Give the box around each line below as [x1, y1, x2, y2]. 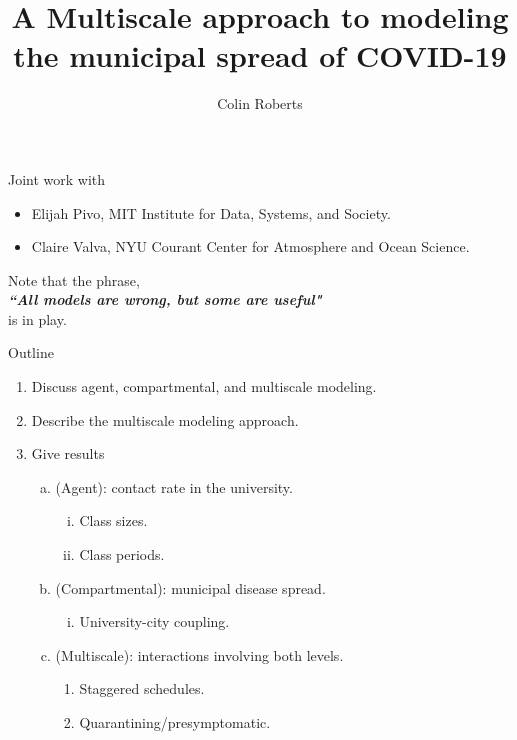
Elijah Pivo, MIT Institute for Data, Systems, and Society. [31, 202, 391, 223]
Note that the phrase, [8, 269, 140, 290]
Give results [31, 443, 105, 464]
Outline [8, 342, 54, 363]
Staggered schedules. [79, 678, 205, 699]
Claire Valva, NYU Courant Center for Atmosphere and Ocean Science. [31, 236, 470, 257]
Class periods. [79, 544, 165, 565]
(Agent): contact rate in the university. [55, 476, 293, 497]
